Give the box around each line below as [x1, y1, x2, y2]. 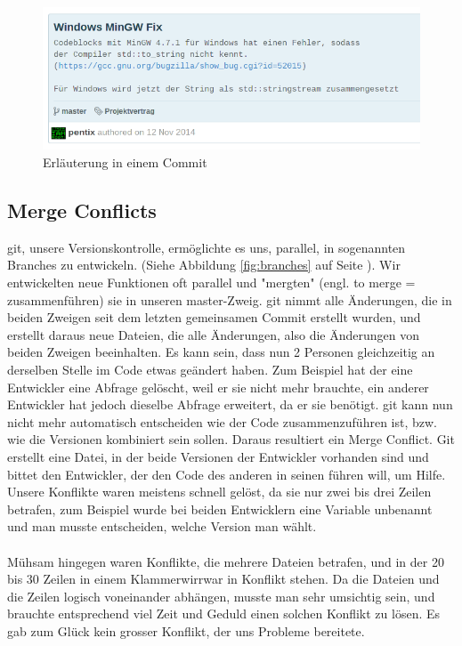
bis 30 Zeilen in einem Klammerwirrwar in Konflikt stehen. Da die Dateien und [7, 569, 440, 588]
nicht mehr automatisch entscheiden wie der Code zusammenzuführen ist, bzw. [7, 412, 437, 431]
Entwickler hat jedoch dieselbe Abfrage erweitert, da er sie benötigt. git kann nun [7, 395, 453, 414]
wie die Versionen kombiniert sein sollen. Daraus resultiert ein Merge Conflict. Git [7, 430, 455, 448]
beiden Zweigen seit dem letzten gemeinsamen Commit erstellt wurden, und [7, 308, 421, 327]
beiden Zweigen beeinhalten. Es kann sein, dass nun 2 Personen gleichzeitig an [7, 343, 435, 361]
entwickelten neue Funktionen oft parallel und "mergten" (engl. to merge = [7, 273, 416, 292]
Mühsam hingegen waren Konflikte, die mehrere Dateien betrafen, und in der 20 [7, 552, 444, 570]
